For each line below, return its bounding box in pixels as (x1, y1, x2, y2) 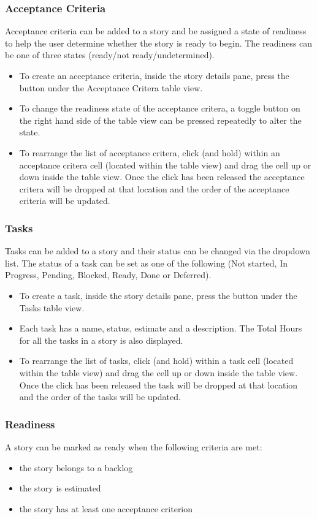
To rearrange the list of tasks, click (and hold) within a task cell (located (19, 354, 294, 367)
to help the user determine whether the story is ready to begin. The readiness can (5, 36, 313, 49)
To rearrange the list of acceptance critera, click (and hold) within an (19, 146, 280, 159)
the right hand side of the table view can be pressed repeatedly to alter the (19, 113, 302, 126)
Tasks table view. (19, 301, 85, 314)
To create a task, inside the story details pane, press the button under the (19, 289, 297, 301)
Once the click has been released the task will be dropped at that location (19, 378, 298, 391)
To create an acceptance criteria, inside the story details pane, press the (19, 69, 289, 81)
